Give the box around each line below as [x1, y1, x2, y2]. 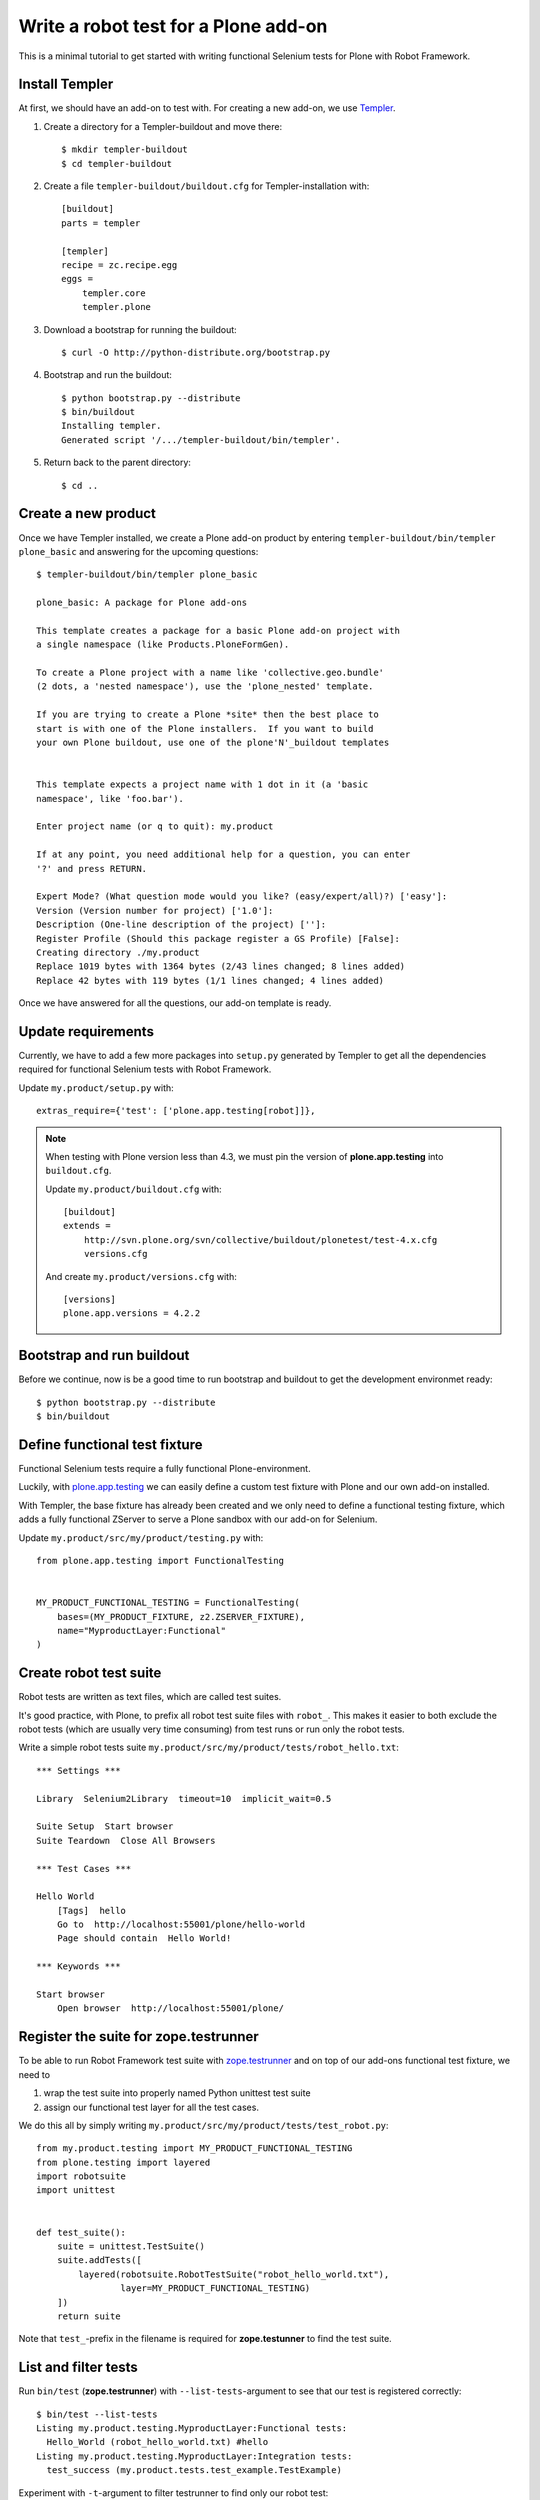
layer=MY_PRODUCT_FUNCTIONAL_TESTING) [120, 2283, 311, 2294]
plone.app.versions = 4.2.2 [63, 1308, 201, 1319]
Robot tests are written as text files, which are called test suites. [18, 1691, 282, 1703]
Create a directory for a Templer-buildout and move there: [43, 120, 283, 132]
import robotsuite [36, 2171, 127, 2182]
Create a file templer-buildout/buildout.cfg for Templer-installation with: [43, 180, 370, 192]
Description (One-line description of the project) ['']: [36, 919, 327, 930]
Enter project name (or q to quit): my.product [36, 821, 274, 832]
